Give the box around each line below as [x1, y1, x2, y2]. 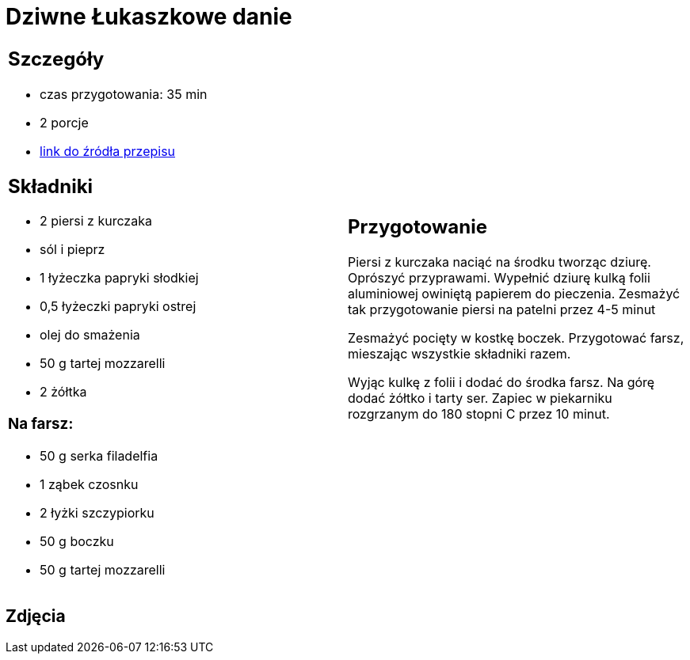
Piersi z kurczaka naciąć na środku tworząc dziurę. [348, 254, 651, 271]
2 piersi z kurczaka [40, 213, 152, 229]
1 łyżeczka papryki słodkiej [40, 270, 199, 286]
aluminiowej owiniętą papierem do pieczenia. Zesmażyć [348, 286, 680, 302]
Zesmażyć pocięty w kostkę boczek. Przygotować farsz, [348, 330, 684, 347]
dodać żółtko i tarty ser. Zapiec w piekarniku [348, 390, 612, 407]
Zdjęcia [6, 606, 66, 627]
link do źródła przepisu [40, 142, 176, 159]
